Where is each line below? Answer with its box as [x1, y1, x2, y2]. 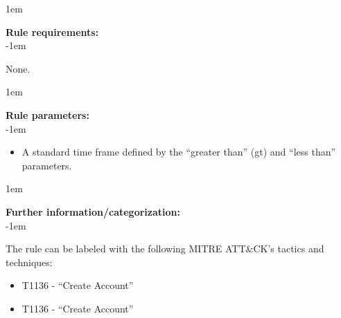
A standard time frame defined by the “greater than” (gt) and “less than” [21, 144, 336, 159]
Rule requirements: [6, 24, 99, 39]
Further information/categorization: [6, 204, 180, 218]
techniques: [6, 254, 53, 269]
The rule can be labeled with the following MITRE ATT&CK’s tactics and [6, 241, 324, 256]
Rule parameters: [6, 107, 89, 122]
